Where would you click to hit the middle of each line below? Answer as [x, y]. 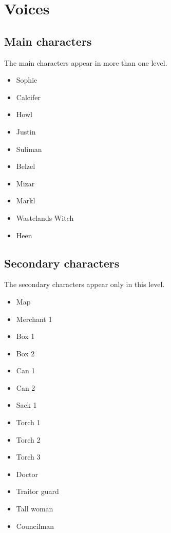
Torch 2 [28, 439]
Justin [26, 131]
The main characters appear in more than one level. [86, 62]
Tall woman [35, 509]
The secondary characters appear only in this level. [84, 284]
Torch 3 [28, 457]
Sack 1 [26, 405]
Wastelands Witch [45, 217]
